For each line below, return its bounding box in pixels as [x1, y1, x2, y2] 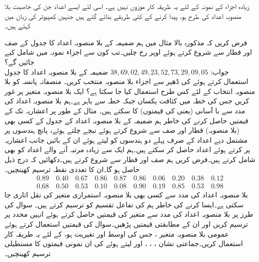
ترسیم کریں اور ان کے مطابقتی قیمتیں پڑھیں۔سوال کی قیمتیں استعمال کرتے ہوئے [4, 218, 248, 229]
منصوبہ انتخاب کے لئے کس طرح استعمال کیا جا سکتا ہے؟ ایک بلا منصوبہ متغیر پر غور [4, 86, 255, 96]
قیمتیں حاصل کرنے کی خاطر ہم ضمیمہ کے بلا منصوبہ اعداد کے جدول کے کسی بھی [4, 115, 249, 125]
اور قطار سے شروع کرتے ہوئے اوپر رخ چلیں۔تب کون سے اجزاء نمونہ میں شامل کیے [4, 47, 252, 57]
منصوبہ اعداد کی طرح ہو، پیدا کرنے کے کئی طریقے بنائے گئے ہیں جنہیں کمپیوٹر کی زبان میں [4, 10, 242, 21]
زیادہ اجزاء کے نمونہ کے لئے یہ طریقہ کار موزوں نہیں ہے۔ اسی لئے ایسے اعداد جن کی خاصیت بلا [4, 1, 250, 11]
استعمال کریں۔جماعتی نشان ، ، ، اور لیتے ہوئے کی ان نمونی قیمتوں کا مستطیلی [4, 238, 243, 249]
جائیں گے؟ [4, 56, 35, 67]
